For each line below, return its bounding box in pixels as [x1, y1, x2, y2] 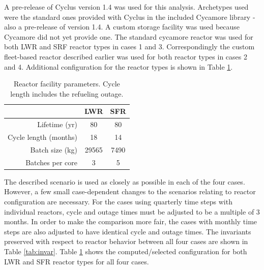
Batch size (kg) [30, 144, 77, 155]
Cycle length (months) [8, 132, 77, 142]
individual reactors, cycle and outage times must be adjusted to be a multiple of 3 [4, 206, 260, 217]
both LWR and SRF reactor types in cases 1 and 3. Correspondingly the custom [4, 41, 255, 52]
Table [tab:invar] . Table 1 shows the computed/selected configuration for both [4, 246, 247, 256]
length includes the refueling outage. [10, 88, 124, 99]
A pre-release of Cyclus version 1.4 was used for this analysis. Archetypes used [4, 2, 249, 12]
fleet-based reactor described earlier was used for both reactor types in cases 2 [4, 51, 247, 62]
